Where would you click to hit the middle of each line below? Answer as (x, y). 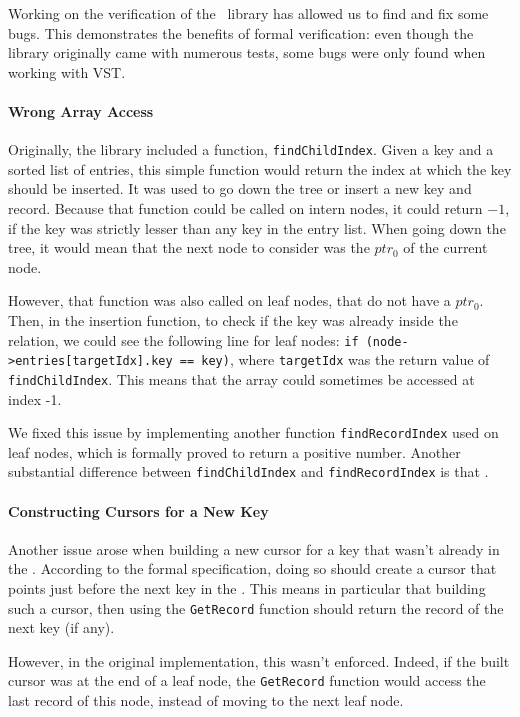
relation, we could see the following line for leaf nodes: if (183, 339)
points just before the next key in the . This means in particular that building (247, 588)
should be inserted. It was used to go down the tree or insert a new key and (240, 188)
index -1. (35, 398)
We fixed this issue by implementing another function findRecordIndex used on (253, 432)
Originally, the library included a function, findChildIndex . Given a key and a (251, 149)
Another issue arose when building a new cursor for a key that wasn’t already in (254, 548)
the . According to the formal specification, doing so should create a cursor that (252, 568)
